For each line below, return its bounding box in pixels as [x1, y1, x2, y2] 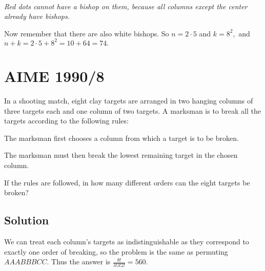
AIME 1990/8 [4, 66, 105, 87]
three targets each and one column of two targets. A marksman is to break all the [4, 105, 261, 116]
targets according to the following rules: [4, 115, 129, 126]
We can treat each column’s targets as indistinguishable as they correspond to [4, 236, 249, 246]
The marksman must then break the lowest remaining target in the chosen [4, 150, 238, 160]
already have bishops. [4, 11, 70, 22]
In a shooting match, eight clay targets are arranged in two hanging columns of [4, 95, 253, 106]
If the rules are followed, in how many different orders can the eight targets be [4, 177, 250, 187]
